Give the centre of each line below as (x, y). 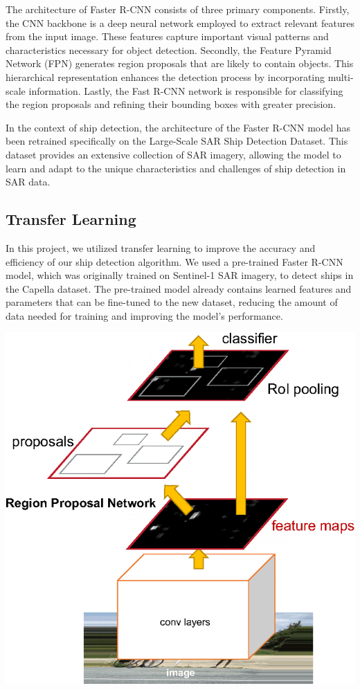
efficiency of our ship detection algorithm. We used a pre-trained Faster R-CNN (174, 261)
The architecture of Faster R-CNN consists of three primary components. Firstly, (178, 9)
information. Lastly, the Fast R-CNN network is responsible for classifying (186, 90)
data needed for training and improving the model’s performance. (144, 315)
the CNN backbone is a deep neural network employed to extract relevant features (180, 22)
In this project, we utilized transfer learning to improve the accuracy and (161, 247)
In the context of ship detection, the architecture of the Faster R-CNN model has (178, 127)
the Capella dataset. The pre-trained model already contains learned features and (179, 288)
